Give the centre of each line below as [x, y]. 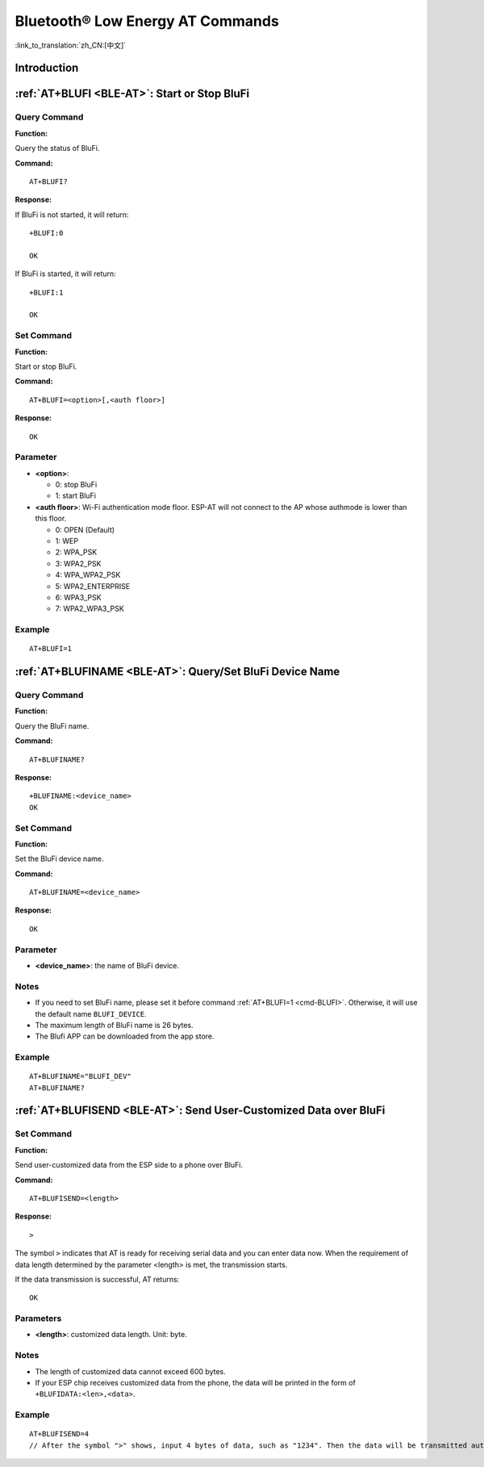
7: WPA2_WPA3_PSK [90, 608]
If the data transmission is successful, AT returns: [97, 1279]
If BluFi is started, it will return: [65, 274]
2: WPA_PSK [76, 552]
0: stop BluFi [76, 485]
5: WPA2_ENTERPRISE [93, 586]
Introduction [47, 68]
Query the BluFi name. [52, 725]
